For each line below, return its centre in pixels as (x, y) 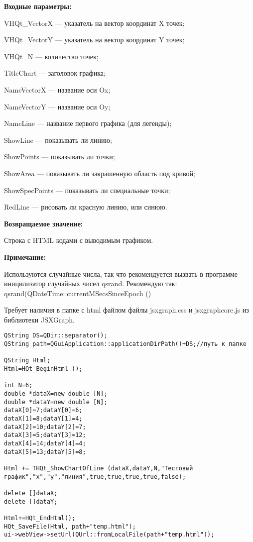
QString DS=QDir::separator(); (56, 336)
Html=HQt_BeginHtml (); (43, 369)
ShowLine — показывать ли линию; (58, 140)
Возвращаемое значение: (44, 223)
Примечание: (25, 257)
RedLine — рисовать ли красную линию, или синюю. (86, 207)
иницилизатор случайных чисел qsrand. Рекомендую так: (91, 283)
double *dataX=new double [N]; (56, 394)
